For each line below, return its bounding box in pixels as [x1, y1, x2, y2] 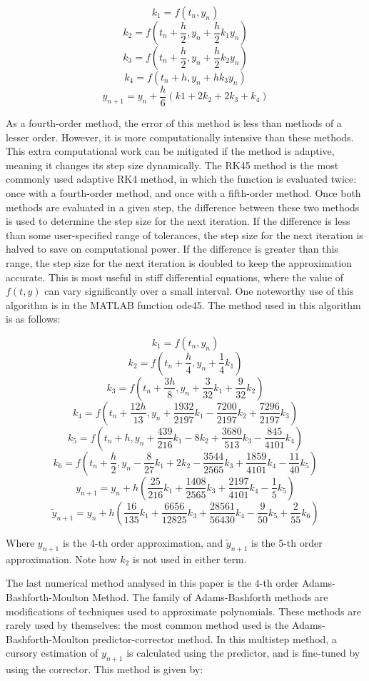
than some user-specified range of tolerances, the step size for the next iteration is [6, 227, 363, 242]
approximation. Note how [6, 551, 117, 566]
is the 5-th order [251, 535, 323, 550]
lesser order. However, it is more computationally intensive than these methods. [6, 129, 354, 144]
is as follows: [6, 311, 61, 326]
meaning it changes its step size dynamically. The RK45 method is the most [6, 157, 339, 172]
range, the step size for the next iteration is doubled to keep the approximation [6, 256, 352, 270]
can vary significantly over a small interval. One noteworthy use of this [44, 283, 354, 298]
